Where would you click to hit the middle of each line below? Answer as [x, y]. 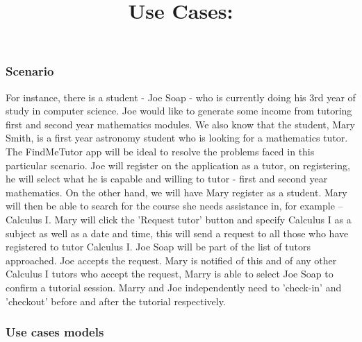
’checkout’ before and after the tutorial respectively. [116, 301]
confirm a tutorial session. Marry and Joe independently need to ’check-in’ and [174, 287]
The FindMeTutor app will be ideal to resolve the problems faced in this [160, 152]
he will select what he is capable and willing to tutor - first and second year [167, 179]
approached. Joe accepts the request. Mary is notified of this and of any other [171, 260]
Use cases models [55, 332]
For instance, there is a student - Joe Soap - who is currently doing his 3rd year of [181, 97]
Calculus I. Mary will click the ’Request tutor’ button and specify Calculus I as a [179, 220]
